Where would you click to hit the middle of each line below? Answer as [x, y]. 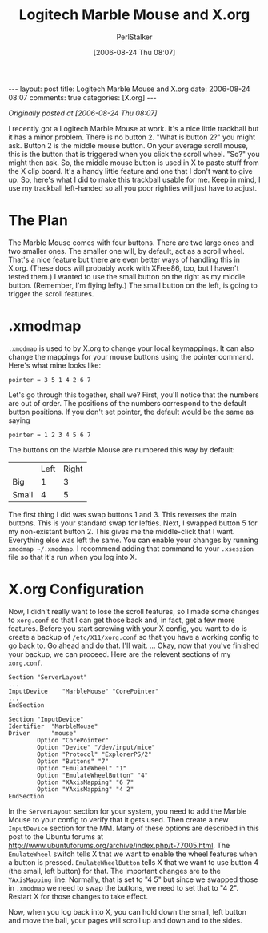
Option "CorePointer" [73, 740]
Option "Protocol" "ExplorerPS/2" [94, 754]
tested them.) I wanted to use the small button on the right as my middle [127, 276]
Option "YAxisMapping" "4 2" [86, 789]
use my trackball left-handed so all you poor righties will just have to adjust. [133, 188]
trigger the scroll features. [51, 293]
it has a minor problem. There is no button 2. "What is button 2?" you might [132, 137]
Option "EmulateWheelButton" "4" [93, 775]
